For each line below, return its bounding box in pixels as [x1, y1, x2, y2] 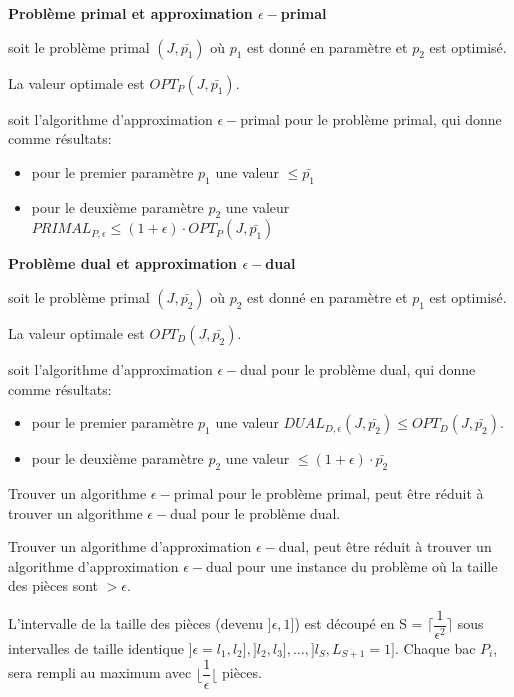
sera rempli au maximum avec [8, 662, 192, 683]
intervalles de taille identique [8, 637, 184, 658]
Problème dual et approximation [8, 253, 238, 274]
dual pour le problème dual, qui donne [240, 358, 476, 379]
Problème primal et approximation [8, 3, 253, 23]
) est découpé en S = [294, 613, 423, 634]
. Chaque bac [394, 637, 476, 658]
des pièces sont [8, 575, 99, 596]
